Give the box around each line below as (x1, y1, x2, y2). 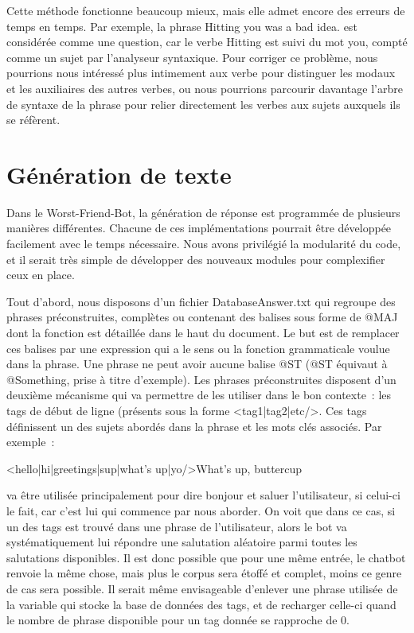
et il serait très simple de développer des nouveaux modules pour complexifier (6, 250, 385, 267)
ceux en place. (6, 266, 75, 283)
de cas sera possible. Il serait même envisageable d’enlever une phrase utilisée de (6, 580, 398, 596)
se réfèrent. (6, 111, 61, 128)
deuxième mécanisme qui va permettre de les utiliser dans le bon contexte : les (6, 386, 392, 403)
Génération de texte (6, 157, 232, 190)
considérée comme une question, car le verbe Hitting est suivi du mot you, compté (6, 33, 408, 50)
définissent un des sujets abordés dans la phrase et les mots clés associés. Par (6, 417, 382, 434)
